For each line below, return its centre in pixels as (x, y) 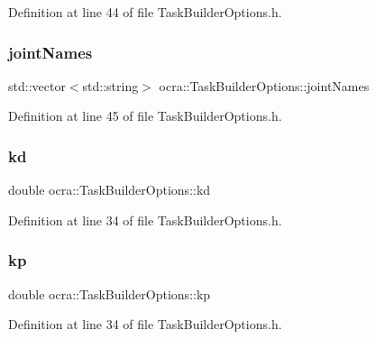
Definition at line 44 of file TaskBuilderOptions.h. (145, 12)
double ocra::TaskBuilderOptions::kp (110, 293)
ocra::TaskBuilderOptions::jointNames (264, 85)
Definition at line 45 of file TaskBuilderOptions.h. (145, 116)
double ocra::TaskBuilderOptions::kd (110, 190)
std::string (110, 85)
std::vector (37, 85)
